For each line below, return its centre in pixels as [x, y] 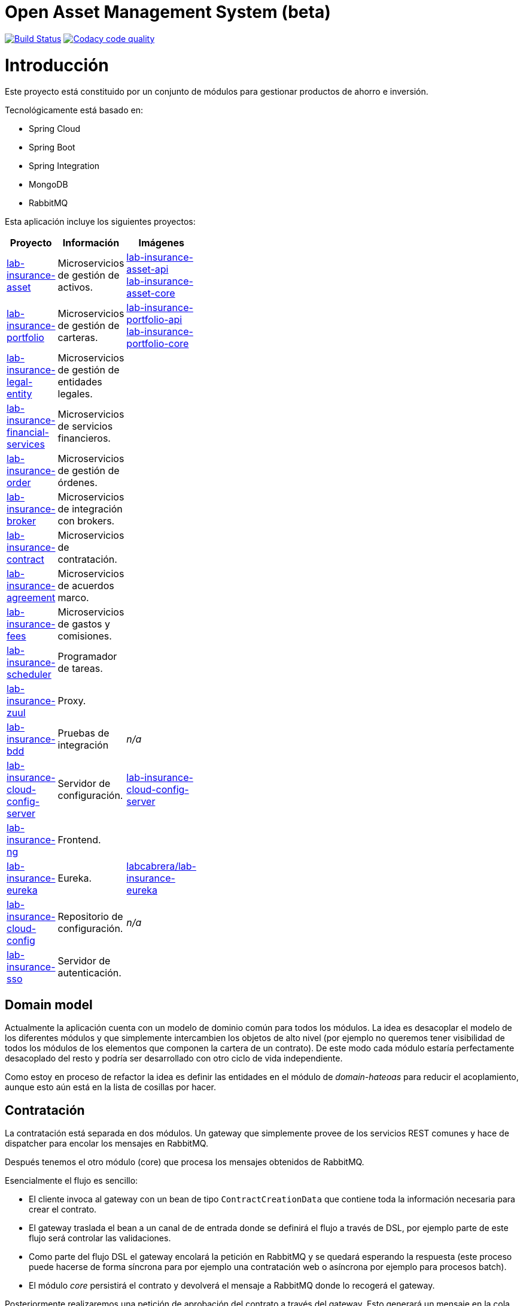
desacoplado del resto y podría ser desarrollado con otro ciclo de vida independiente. [174, 1058]
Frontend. [79, 840]
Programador [87, 657]
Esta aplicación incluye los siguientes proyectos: [100, 222]
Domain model [49, 1005]
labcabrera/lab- [161, 866]
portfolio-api [154, 320]
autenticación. [89, 973]
